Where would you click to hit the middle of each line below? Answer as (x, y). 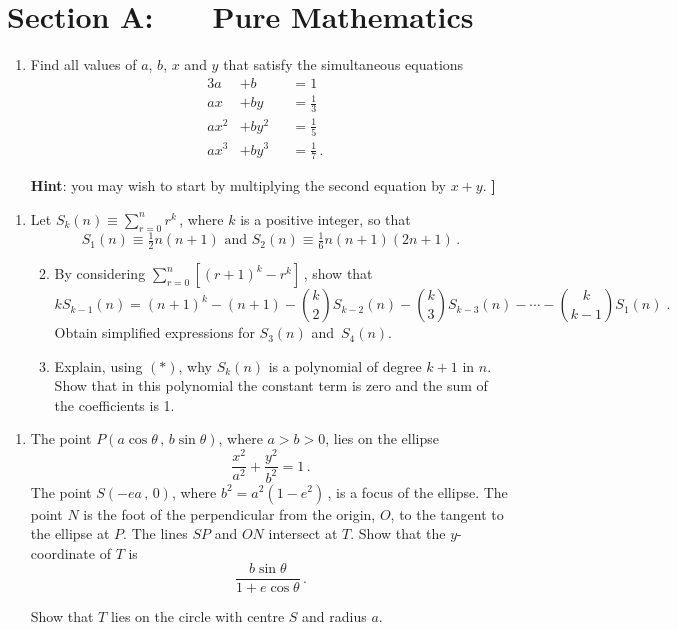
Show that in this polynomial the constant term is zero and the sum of (271, 385)
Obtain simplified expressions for (154, 332)
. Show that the (398, 533)
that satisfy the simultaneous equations (343, 64)
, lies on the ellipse (382, 438)
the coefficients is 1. (114, 404)
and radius (334, 616)
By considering (100, 273)
